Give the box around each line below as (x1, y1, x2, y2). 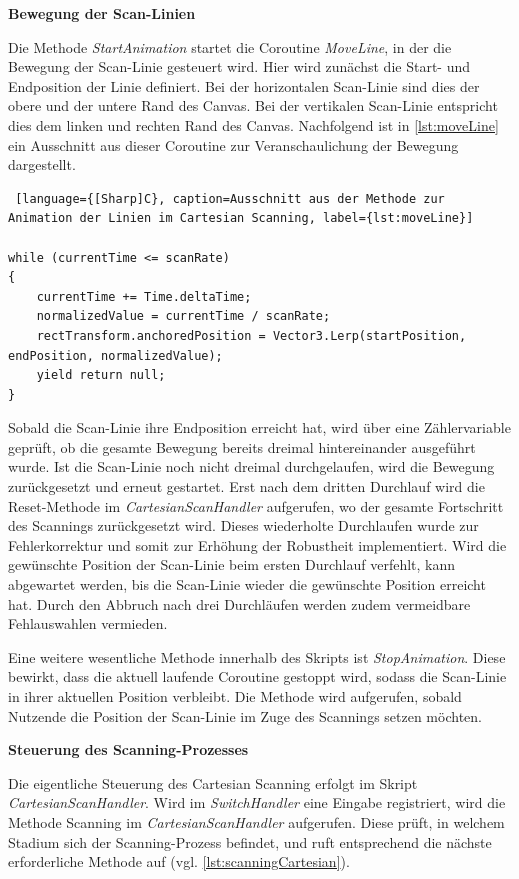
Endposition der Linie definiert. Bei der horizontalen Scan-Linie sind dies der (8, 75, 480, 96)
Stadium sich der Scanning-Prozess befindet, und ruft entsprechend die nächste (8, 831, 492, 852)
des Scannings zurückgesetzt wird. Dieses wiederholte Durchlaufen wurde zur (8, 515, 479, 536)
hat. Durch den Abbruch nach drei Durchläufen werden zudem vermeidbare (8, 593, 471, 614)
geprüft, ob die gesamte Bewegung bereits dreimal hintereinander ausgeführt (8, 436, 476, 457)
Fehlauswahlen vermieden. (8, 613, 168, 634)
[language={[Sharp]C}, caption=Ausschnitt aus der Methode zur (15, 191, 445, 206)
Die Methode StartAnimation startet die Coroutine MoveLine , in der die (8, 36, 452, 57)
